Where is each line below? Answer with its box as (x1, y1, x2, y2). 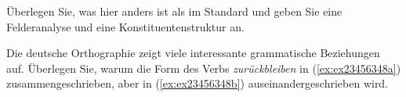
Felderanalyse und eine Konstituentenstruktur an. (6, 18, 245, 34)
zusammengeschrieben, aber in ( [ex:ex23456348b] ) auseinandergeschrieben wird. (6, 75, 389, 92)
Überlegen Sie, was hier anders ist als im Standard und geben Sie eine (6, 3, 343, 19)
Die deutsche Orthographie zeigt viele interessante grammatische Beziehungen (6, 45, 380, 61)
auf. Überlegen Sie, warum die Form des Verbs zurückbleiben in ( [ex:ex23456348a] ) (6, 59, 401, 76)
